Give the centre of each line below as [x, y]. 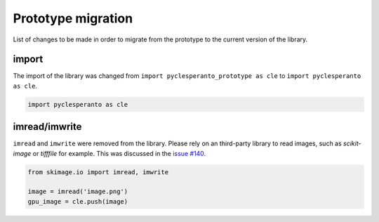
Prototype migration [73, 18]
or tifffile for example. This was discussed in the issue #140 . [119, 153]
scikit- [352, 143]
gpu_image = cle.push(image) [78, 201]
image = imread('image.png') [78, 192]
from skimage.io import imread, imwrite [98, 172]
